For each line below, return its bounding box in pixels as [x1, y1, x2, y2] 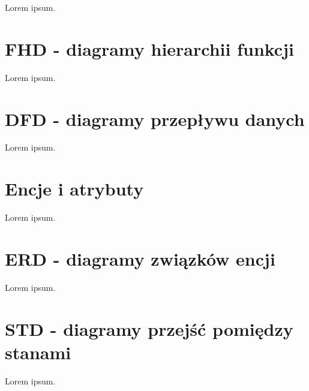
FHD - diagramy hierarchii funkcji [5, 36, 294, 61]
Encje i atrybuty [5, 176, 144, 201]
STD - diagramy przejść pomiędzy [5, 316, 293, 341]
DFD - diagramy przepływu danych [5, 106, 305, 131]
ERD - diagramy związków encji [5, 246, 275, 270]
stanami [5, 339, 71, 364]
